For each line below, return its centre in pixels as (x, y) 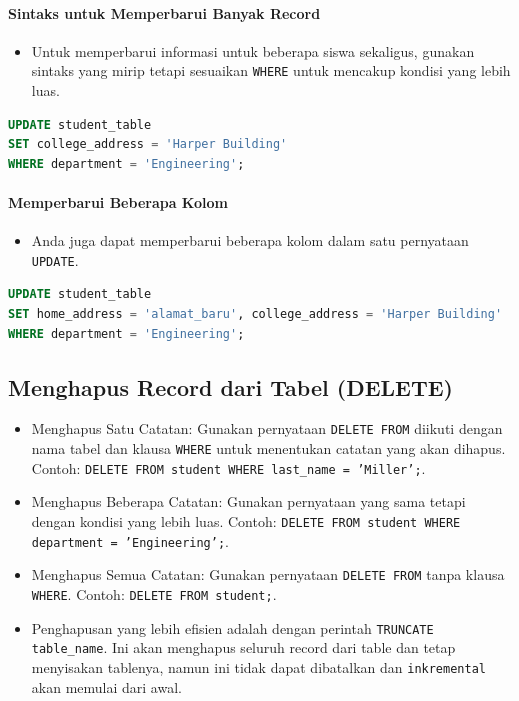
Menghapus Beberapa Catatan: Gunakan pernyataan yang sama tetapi (248, 501)
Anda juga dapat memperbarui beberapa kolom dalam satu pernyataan (250, 240)
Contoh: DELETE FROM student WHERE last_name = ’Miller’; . (228, 467)
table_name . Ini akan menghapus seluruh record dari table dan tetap (243, 647)
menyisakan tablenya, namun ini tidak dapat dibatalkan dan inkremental (258, 666)
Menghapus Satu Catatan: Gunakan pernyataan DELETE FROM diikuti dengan (267, 428)
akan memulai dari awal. (106, 686)
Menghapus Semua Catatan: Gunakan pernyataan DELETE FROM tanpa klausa (268, 574)
